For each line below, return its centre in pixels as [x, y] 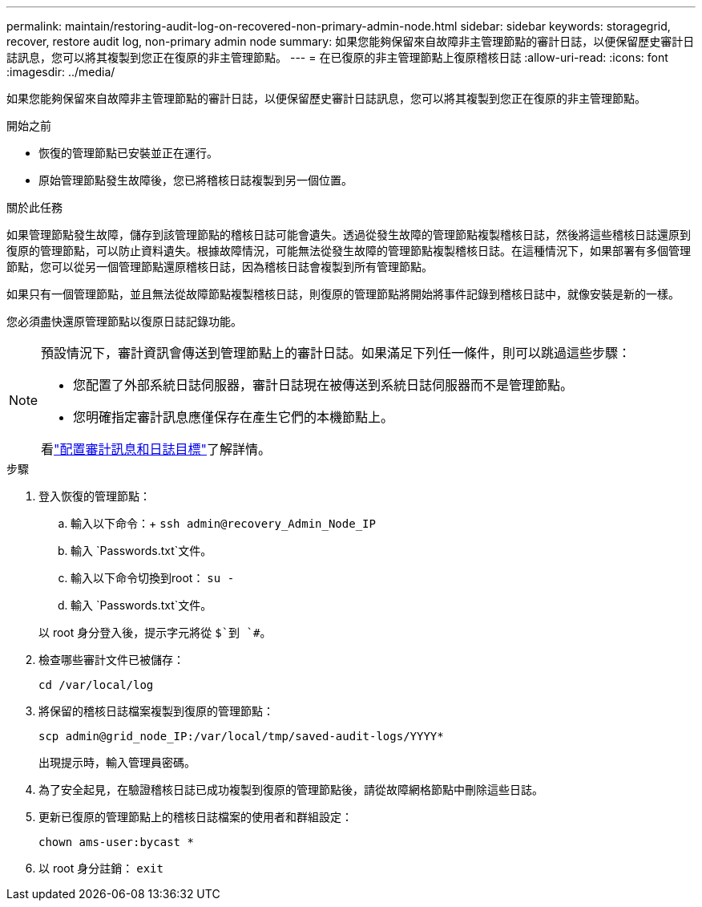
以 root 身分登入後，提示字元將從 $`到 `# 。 [155, 632]
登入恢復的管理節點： [95, 496]
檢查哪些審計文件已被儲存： [111, 660]
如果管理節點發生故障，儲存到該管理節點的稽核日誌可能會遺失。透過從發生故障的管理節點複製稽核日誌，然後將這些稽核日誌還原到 [349, 235]
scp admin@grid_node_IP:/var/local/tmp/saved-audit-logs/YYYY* [241, 736]
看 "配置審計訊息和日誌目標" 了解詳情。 [156, 449]
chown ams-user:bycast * [116, 842]
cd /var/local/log [96, 685]
